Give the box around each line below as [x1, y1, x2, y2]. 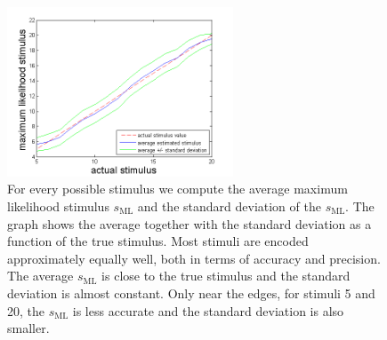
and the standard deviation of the [137, 196, 321, 215]
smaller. [7, 319, 50, 337]
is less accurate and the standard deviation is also [72, 301, 344, 320]
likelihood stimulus [7, 196, 109, 215]
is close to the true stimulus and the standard [101, 266, 351, 285]
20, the [7, 301, 44, 320]
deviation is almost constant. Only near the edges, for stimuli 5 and [7, 283, 375, 302]
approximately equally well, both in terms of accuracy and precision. [7, 249, 381, 267]
